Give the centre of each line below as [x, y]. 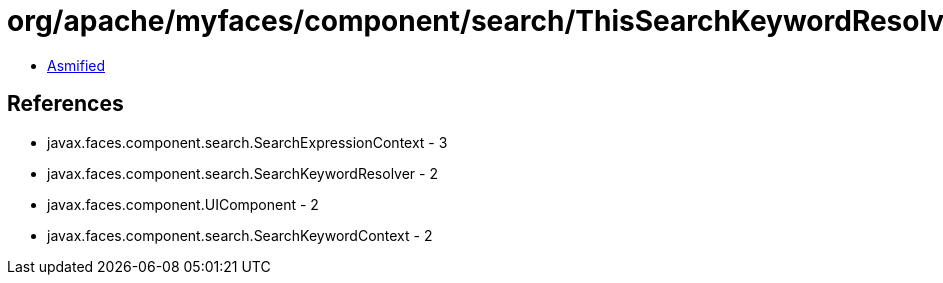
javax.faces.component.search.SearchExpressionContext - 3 [247, 142]
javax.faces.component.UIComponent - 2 [183, 204]
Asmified [76, 65]
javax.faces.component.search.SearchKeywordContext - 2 [240, 235]
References [65, 104]
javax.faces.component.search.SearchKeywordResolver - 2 [242, 173]
